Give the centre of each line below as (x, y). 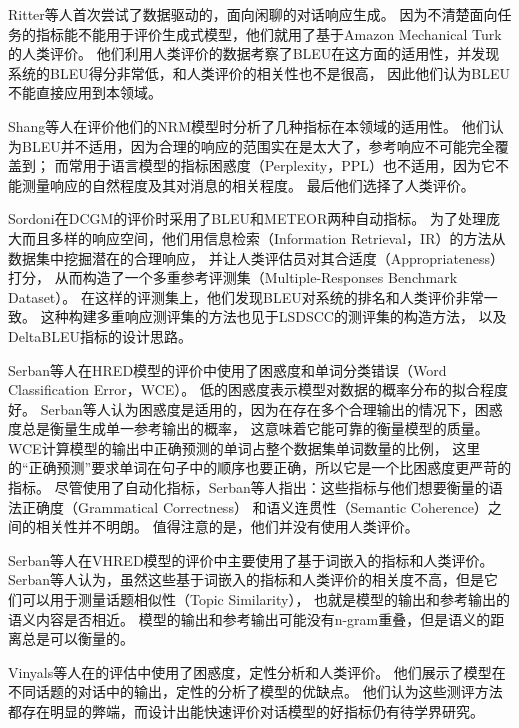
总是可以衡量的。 (77, 638)
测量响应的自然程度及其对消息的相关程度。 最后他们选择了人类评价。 (248, 184)
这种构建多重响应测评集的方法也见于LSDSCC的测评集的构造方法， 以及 (273, 316)
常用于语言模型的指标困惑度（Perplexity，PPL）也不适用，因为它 (281, 165)
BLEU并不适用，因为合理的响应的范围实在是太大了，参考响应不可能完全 (258, 145)
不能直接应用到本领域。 (85, 92)
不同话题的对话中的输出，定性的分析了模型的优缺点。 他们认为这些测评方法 (255, 691)
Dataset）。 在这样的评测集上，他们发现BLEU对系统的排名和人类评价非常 (246, 296)
